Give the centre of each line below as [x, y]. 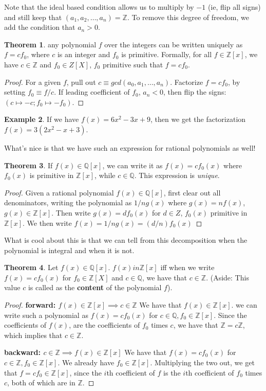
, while [105, 175]
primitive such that [133, 64]
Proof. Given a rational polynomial [59, 192]
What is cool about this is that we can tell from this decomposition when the [126, 240]
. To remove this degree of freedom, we [188, 17]
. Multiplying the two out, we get [202, 362]
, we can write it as [132, 165]
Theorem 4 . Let [31, 267]
